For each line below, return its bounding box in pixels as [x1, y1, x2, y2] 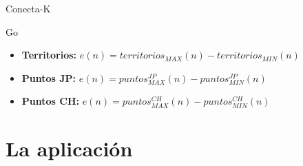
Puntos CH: [21, 94, 79, 108]
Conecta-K [6, 1, 51, 15]
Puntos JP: [21, 70, 76, 85]
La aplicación [6, 134, 133, 163]
